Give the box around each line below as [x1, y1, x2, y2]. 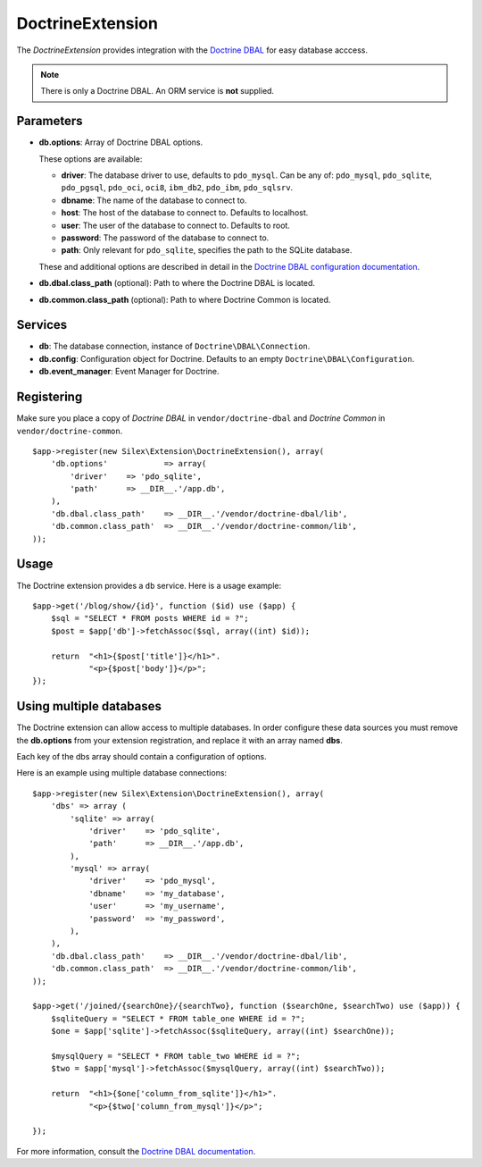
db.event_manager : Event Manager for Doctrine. [38, 366, 220, 377]
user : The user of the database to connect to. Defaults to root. [61, 220, 290, 231]
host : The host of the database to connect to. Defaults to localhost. [61, 207, 309, 218]
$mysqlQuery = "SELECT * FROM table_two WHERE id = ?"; [50, 1051, 301, 1061]
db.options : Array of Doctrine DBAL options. [38, 137, 204, 147]
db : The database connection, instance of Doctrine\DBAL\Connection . [38, 340, 311, 352]
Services [16, 317, 68, 332]
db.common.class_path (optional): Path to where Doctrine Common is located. [38, 294, 331, 305]
